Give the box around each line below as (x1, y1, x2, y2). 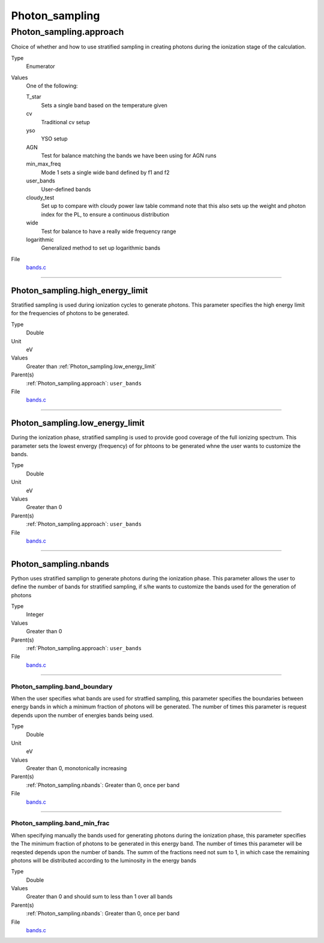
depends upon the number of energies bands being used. (11, 711, 154, 719)
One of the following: (26, 82, 78, 89)
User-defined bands (41, 185, 91, 193)
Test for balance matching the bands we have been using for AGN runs (41, 152, 217, 159)
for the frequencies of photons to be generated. (11, 310, 130, 317)
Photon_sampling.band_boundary (11, 682, 113, 690)
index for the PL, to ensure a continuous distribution (41, 211, 170, 218)
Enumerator (26, 63, 55, 70)
